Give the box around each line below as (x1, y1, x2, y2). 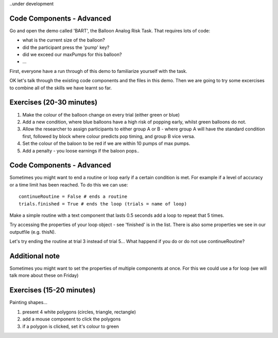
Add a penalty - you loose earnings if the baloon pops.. (22, 147, 140, 154)
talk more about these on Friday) (9, 272, 79, 278)
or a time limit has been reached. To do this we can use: (9, 181, 128, 187)
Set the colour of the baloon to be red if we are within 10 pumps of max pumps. (22, 140, 190, 146)
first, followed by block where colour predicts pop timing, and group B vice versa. (22, 133, 196, 139)
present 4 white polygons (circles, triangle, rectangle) (22, 309, 136, 315)
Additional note (9, 252, 60, 260)
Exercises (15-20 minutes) (9, 286, 96, 295)
